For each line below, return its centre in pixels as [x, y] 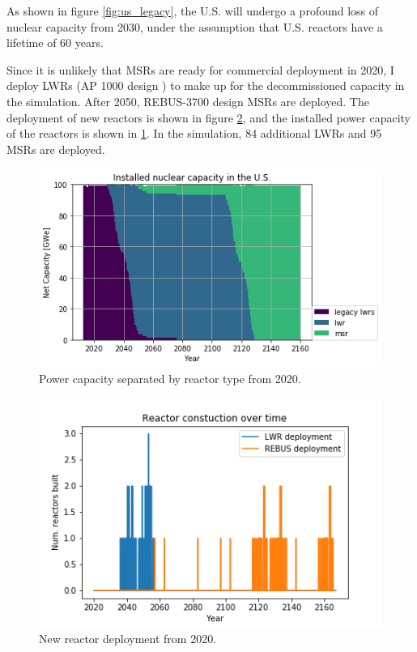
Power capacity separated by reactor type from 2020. [170, 378]
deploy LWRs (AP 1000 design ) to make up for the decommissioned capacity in [206, 85]
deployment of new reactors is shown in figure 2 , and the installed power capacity [209, 117]
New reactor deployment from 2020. [128, 638]
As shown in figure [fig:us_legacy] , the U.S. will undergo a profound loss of [193, 11]
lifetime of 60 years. [55, 43]
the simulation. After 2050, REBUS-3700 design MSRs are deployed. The [188, 101]
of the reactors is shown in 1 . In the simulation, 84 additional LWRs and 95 [194, 133]
